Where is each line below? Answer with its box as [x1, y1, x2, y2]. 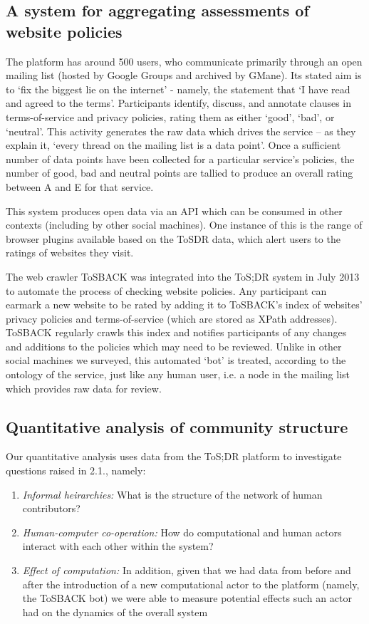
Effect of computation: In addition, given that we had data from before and [22, 563, 351, 578]
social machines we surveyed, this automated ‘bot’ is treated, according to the [6, 353, 346, 368]
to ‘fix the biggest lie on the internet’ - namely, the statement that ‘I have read [6, 81, 350, 96]
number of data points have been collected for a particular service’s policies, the [6, 151, 355, 166]
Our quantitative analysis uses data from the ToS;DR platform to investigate [6, 449, 342, 464]
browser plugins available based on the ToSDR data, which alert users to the [6, 231, 341, 246]
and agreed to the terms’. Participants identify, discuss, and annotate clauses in [6, 95, 352, 110]
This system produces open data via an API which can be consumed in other [6, 203, 343, 218]
